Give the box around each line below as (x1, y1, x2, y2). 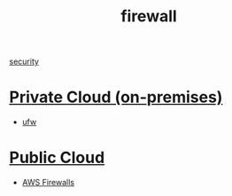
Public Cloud (9, 148, 105, 168)
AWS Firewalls (21, 177, 75, 188)
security (9, 56, 40, 67)
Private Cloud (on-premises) (9, 87, 223, 107)
